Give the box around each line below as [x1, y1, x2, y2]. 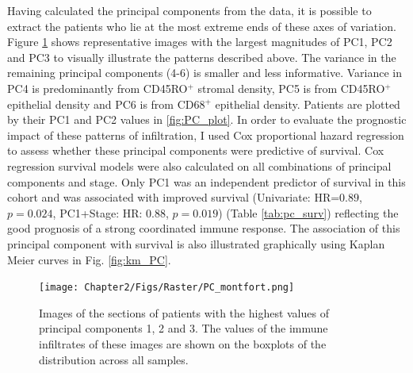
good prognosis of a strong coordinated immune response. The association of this [7, 220, 400, 236]
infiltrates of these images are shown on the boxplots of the [39, 335, 327, 352]
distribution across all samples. [39, 351, 189, 367]
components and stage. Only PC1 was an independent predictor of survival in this [7, 173, 406, 190]
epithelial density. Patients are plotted [215, 95, 400, 112]
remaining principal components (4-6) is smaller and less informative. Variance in [7, 64, 402, 81]
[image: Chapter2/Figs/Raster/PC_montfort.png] [39, 282, 295, 294]
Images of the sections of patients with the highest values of [39, 304, 329, 321]
